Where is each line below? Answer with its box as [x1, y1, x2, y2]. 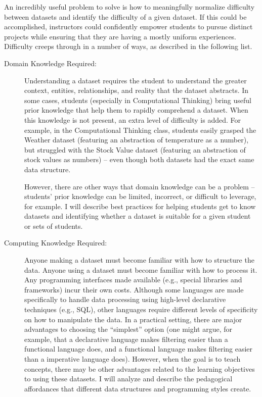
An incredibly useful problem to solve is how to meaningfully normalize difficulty [4, 2, 255, 12]
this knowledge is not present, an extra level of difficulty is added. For [24, 114, 241, 125]
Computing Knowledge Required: [4, 237, 107, 248]
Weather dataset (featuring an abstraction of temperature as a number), [24, 134, 249, 145]
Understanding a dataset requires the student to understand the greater [24, 75, 247, 85]
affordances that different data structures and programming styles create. [24, 383, 251, 393]
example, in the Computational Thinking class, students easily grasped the [24, 124, 256, 135]
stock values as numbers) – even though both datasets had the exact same [24, 154, 254, 165]
